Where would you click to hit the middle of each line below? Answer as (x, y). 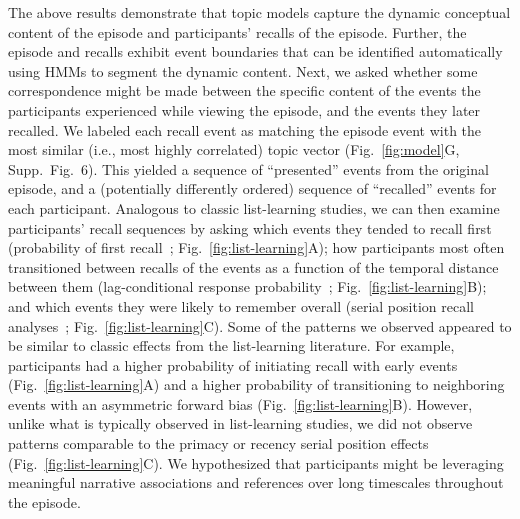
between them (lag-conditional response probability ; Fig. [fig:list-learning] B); (247, 286)
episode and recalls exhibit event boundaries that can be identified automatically (255, 51)
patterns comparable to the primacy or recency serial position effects (218, 443)
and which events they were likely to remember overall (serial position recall (241, 305)
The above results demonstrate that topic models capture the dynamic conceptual (259, 12)
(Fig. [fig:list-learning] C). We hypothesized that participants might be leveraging (256, 462)
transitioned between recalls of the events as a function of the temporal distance (253, 266)
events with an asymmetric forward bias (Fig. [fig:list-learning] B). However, (240, 403)
